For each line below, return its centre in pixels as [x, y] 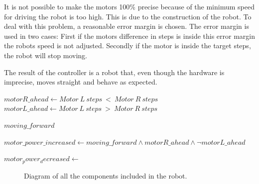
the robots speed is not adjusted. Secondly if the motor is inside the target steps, [128, 46]
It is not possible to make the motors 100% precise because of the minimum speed [129, 6]
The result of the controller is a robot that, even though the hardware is [114, 72]
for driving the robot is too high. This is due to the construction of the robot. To [128, 16]
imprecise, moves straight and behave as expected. [81, 82]
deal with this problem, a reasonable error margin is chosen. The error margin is [127, 26]
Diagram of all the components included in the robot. [106, 175]
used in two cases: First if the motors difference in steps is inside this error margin [130, 36]
